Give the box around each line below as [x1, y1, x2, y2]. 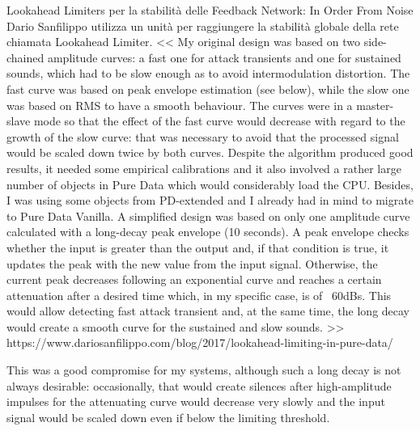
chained [6, 49, 45, 65]
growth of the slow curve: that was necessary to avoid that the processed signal [6, 128, 399, 145]
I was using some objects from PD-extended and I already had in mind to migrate [6, 192, 414, 209]
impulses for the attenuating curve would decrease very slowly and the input [6, 393, 385, 410]
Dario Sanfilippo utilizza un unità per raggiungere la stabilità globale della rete [6, 17, 399, 34]
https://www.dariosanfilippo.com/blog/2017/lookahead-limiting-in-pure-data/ [6, 334, 393, 351]
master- [356, 96, 394, 113]
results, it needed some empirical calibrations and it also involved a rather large [6, 159, 401, 176]
